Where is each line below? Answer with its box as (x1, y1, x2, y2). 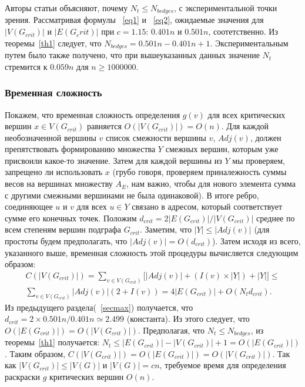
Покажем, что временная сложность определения (5, 108, 180, 120)
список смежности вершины (105, 131, 207, 143)
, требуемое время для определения (159, 359, 286, 371)
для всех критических (207, 108, 286, 120)
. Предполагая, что (138, 324, 205, 336)
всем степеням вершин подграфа (5, 223, 121, 235)
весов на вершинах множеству (5, 177, 113, 190)
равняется (86, 120, 122, 132)
